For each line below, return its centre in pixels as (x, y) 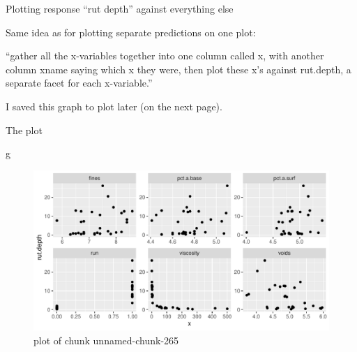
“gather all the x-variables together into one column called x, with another (165, 56)
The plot (24, 130)
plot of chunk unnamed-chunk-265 (106, 340)
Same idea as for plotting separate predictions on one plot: (131, 32)
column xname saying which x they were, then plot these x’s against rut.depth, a (178, 69)
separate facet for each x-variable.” (79, 83)
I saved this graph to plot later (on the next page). (114, 106)
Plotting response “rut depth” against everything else (120, 8)
